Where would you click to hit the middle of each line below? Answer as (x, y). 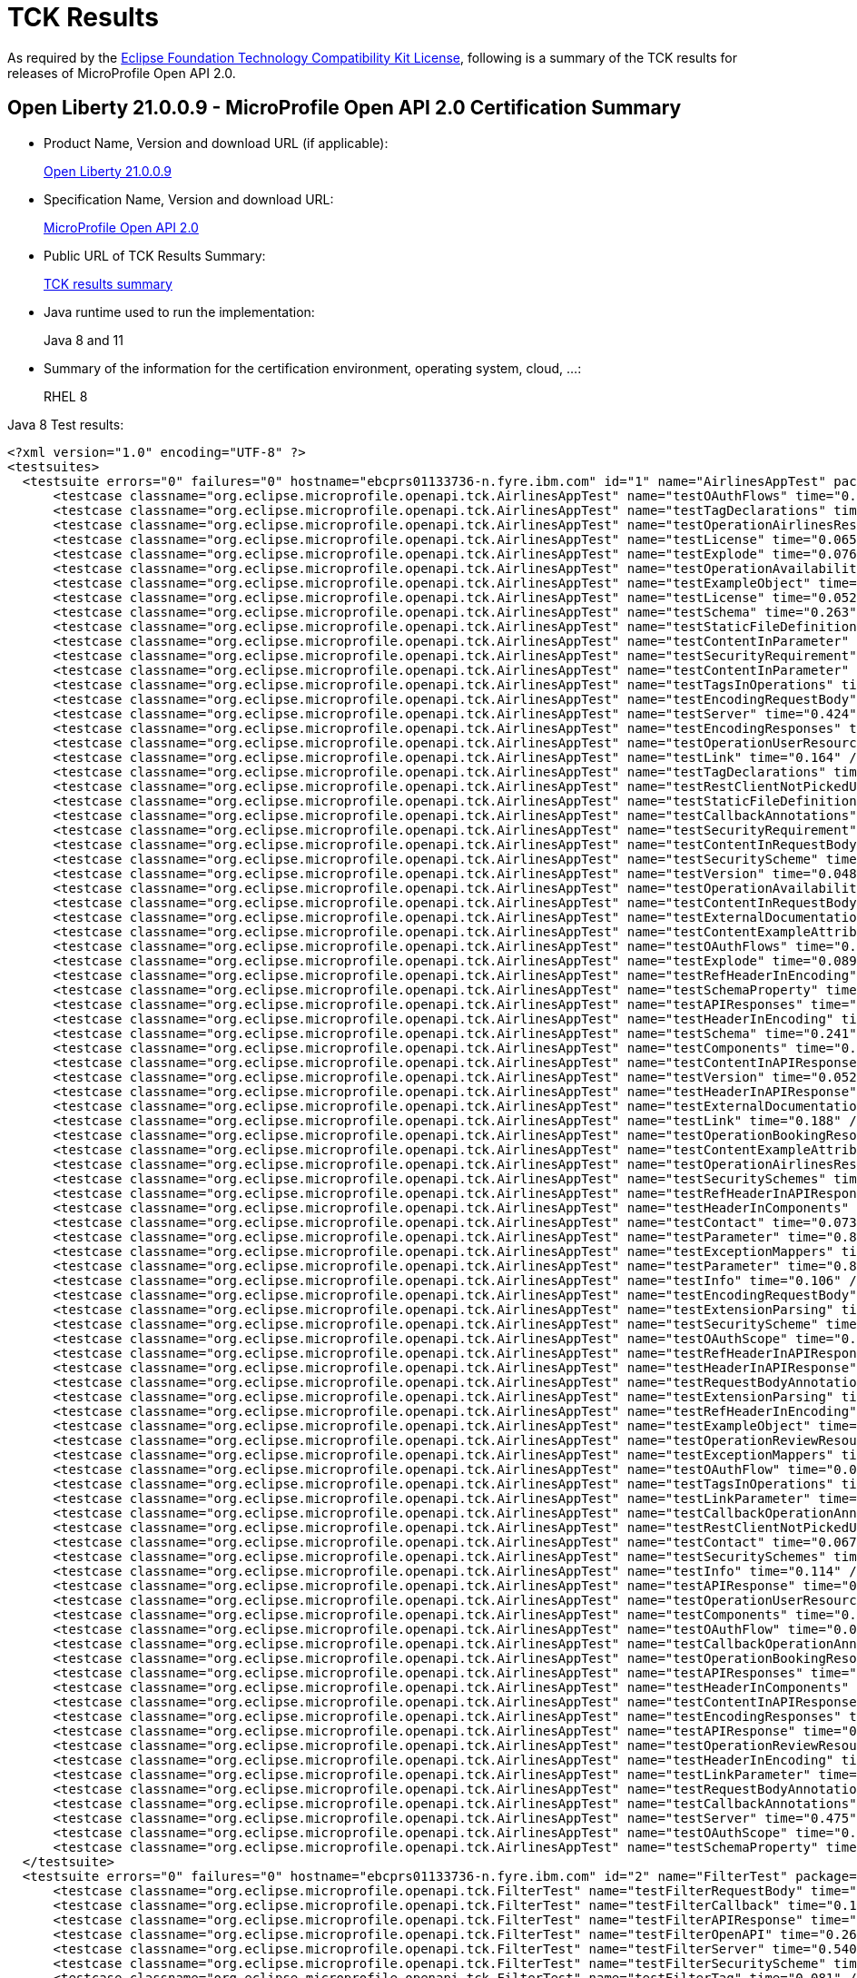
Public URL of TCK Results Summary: (155, 255)
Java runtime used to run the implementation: (179, 312)
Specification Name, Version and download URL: (189, 199)
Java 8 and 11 (84, 340)
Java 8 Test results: (66, 424)
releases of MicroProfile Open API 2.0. (122, 73)
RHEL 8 (66, 396)
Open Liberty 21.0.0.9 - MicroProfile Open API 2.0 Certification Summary (345, 108)
